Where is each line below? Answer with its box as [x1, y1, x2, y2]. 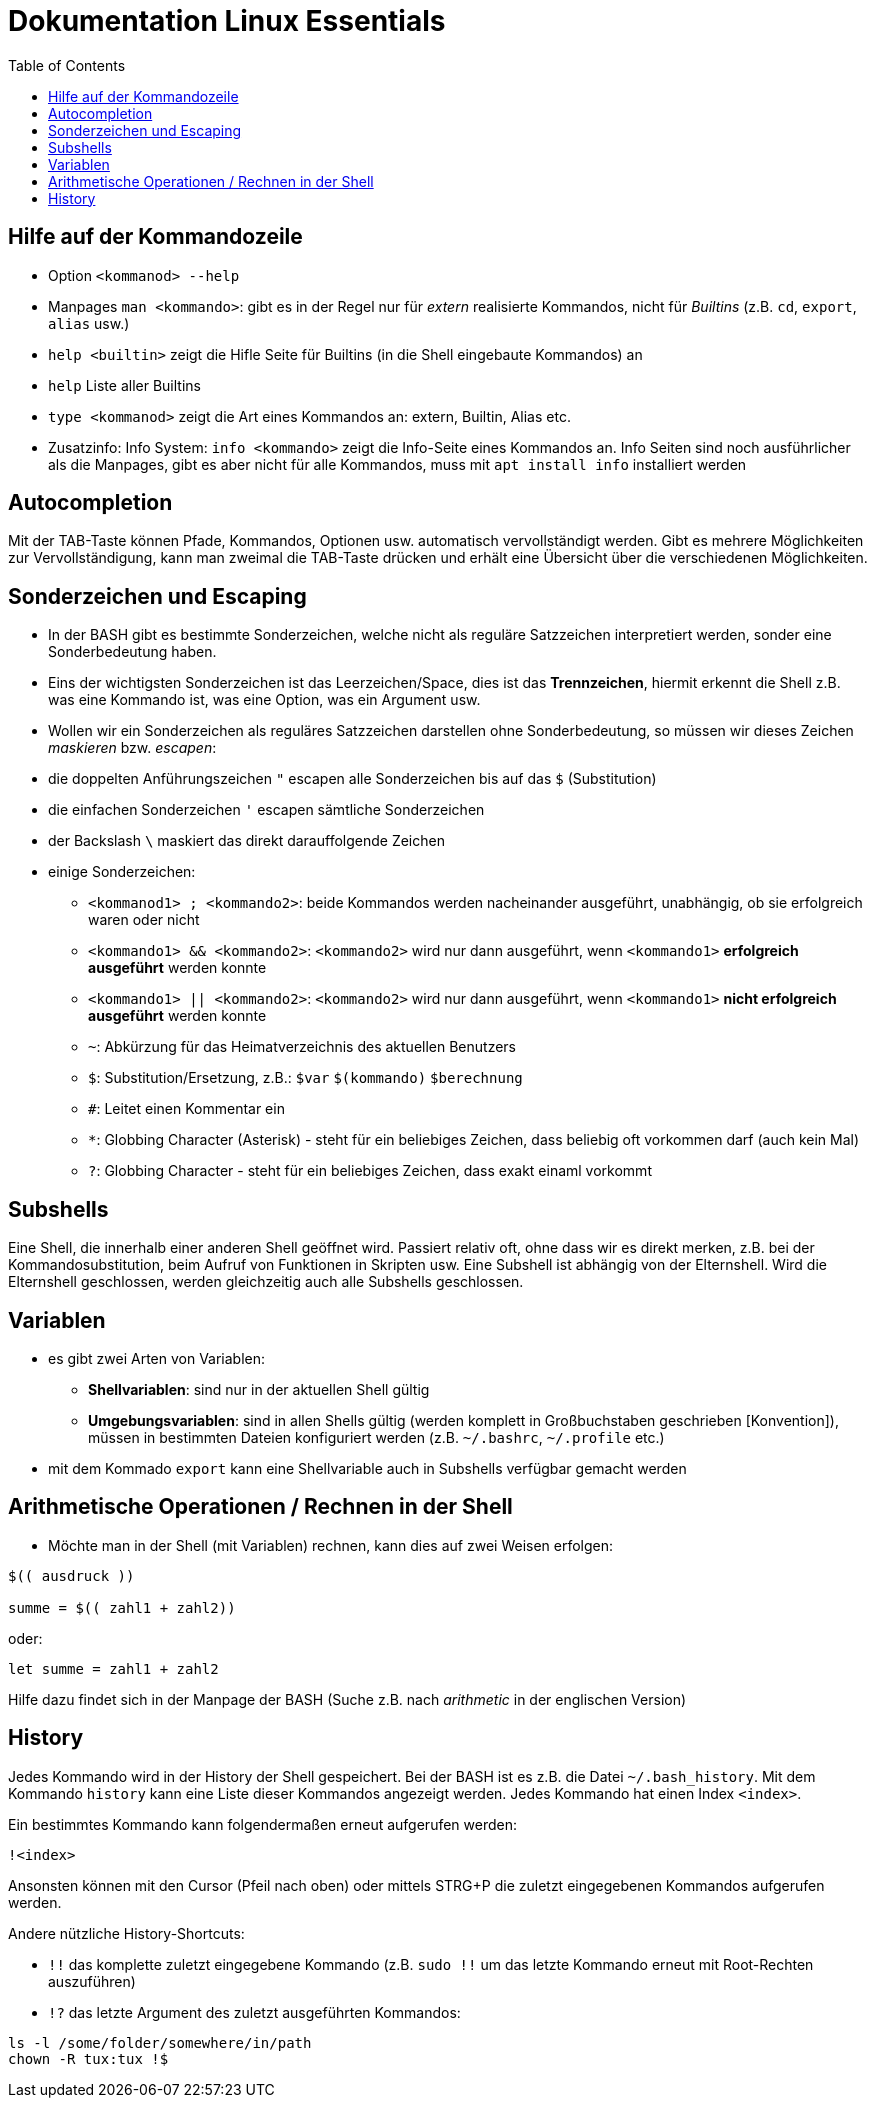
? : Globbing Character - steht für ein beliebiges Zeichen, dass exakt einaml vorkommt [88, 1162, 652, 1180]
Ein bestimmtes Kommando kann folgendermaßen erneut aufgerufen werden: [8, 1815, 518, 1833]
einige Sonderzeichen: [48, 863, 196, 881]
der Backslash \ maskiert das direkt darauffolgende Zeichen [48, 832, 445, 850]
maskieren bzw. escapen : [48, 739, 217, 757]
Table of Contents [8, 56, 126, 74]
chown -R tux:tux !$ [8, 2050, 169, 2067]
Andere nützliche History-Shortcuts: [8, 1924, 245, 1942]
